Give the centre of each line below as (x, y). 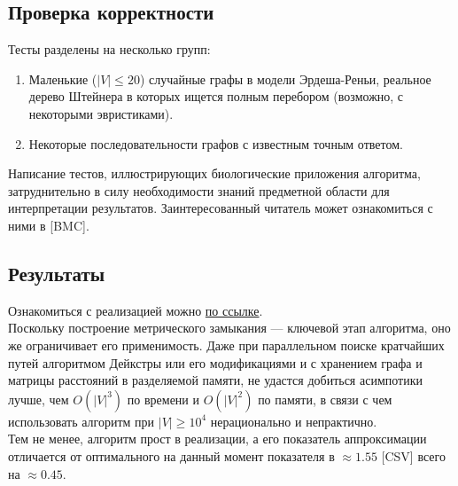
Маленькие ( (63, 78)
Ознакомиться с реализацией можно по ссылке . (136, 310)
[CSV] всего (413, 455)
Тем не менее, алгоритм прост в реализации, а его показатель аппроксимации (217, 439)
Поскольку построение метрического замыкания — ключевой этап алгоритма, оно (229, 328)
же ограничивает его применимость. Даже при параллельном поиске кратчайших (226, 345)
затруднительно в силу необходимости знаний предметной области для (199, 190)
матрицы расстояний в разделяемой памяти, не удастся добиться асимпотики (215, 380)
